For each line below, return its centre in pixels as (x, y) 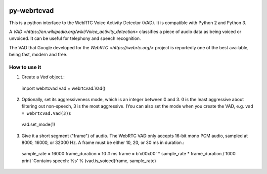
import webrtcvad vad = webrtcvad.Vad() (64, 88)
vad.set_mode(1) (38, 124)
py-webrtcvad (32, 11)
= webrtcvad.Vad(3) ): (46, 113)
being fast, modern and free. (38, 55)
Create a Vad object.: (43, 77)
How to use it (25, 67)
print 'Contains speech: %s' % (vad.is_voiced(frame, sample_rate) (89, 161)
